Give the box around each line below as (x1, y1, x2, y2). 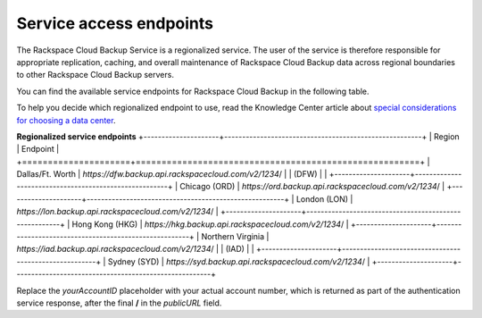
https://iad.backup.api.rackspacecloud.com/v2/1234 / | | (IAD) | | (16, 244, 254, 255)
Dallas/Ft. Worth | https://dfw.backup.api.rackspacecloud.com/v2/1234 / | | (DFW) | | (16, 169, 328, 180)
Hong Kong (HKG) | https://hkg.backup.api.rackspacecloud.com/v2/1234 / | (71, 219, 349, 230)
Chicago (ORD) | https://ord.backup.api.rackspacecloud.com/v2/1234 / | (179, 181, 445, 192)
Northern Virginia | (201, 231, 270, 242)
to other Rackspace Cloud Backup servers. (16, 70, 174, 80)
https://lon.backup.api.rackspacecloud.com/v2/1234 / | (16, 206, 219, 217)
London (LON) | (295, 193, 353, 205)
